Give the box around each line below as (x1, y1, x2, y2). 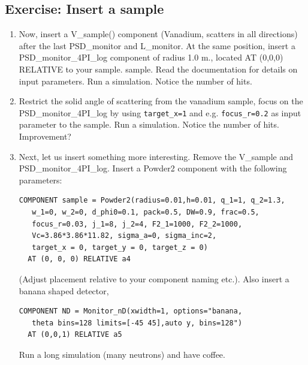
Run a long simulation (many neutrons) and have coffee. (19, 348, 225, 360)
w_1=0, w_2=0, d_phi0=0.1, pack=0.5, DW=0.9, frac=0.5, (32, 207, 259, 216)
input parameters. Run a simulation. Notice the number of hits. (19, 74, 252, 87)
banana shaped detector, (19, 284, 109, 297)
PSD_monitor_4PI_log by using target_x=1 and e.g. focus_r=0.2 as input (19, 106, 301, 119)
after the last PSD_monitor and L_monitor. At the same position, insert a (19, 39, 295, 52)
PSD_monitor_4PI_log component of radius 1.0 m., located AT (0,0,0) (19, 51, 283, 64)
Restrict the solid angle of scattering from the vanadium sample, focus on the (19, 95, 303, 107)
